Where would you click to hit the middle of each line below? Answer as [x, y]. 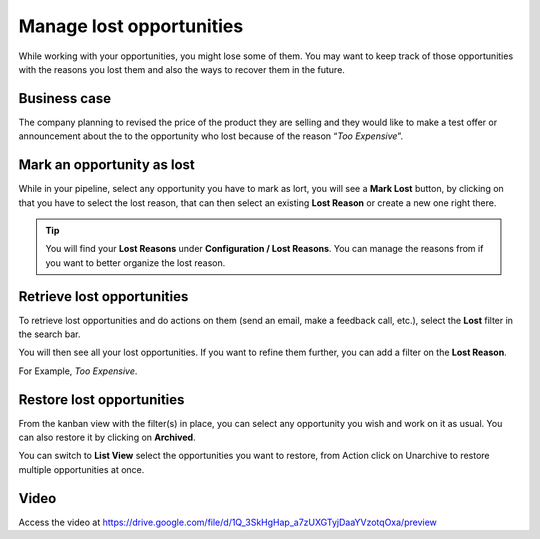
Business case [65, 98]
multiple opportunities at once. [81, 469]
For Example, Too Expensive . [78, 371]
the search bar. [49, 334]
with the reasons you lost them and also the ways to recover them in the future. [181, 69]
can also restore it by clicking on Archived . [107, 437]
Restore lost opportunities [101, 399]
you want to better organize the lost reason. [135, 262]
